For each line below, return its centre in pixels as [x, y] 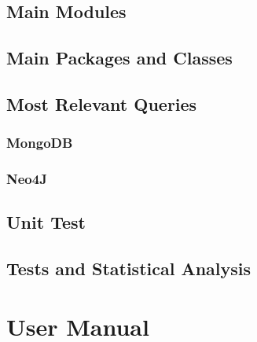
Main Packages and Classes [119, 58]
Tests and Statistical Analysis [129, 268]
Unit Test [46, 222]
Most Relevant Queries [102, 103]
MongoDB [40, 143]
